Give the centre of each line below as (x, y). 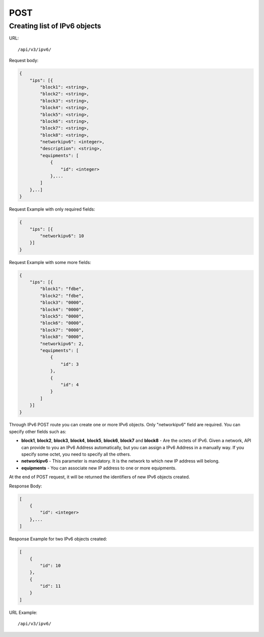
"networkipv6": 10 (62, 236)
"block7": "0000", (62, 330)
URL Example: (23, 612)
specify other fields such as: (38, 431)
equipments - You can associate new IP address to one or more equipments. (99, 468)
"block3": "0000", (62, 303)
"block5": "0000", (62, 316)
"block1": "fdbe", (62, 289)
